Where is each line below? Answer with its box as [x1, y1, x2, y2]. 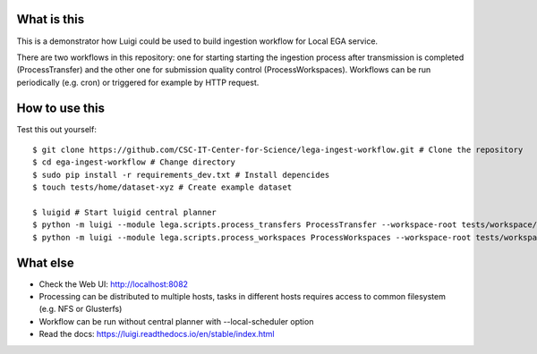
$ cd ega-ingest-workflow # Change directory [32, 157, 236, 167]
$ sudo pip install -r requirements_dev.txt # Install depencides [32, 170, 330, 180]
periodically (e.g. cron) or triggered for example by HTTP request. [16, 77, 260, 88]
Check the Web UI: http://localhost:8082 [38, 278, 188, 290]
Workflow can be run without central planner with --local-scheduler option [38, 316, 314, 326]
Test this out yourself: [16, 123, 98, 134]
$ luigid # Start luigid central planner [32, 206, 217, 217]
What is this [16, 12, 85, 27]
